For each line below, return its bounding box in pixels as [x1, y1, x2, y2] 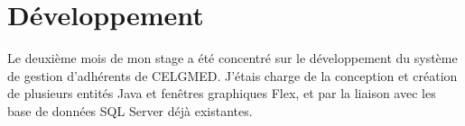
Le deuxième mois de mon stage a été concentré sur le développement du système [7, 49, 458, 67]
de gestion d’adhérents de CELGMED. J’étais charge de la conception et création [7, 66, 458, 85]
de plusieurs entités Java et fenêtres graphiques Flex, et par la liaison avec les [7, 84, 436, 103]
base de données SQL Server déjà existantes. [7, 101, 253, 120]
